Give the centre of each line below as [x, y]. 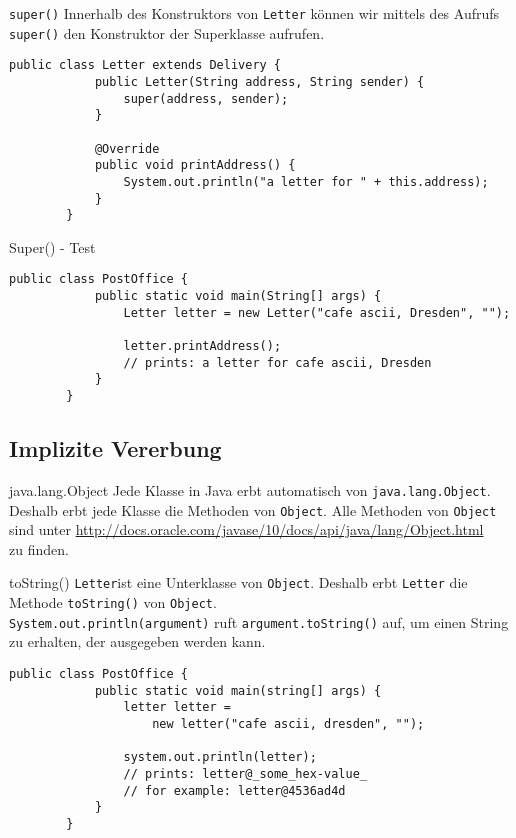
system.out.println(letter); [220, 757]
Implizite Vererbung [115, 448]
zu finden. [39, 548]
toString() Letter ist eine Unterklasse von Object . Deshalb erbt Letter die [238, 582]
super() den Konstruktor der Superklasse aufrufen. [167, 32]
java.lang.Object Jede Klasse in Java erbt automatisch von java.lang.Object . [250, 489]
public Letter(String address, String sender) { [259, 81]
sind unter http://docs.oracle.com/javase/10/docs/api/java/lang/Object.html [246, 529]
